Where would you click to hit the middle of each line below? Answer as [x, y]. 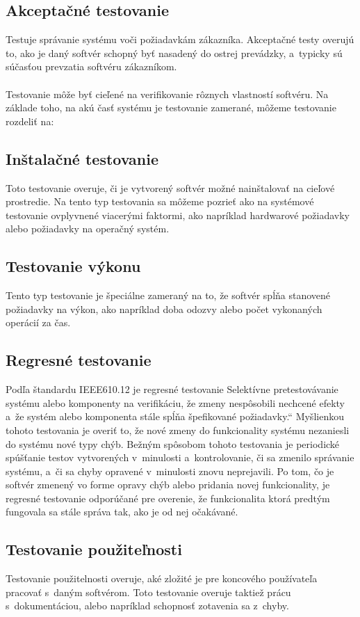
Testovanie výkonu [73, 266]
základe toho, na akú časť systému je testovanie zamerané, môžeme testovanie [171, 107]
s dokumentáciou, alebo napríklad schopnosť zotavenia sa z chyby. [147, 606]
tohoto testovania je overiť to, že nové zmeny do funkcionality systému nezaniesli [178, 430]
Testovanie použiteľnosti [94, 549]
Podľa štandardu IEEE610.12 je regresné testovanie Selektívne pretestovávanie [172, 389]
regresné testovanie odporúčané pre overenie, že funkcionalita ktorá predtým [168, 498]
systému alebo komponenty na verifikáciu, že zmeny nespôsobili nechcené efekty [175, 402]
